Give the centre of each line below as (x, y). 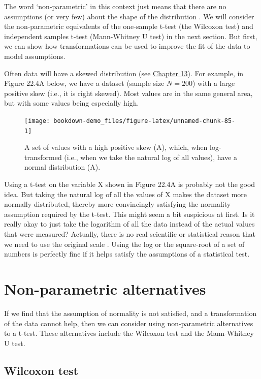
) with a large (214, 83)
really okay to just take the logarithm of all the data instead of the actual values (129, 224)
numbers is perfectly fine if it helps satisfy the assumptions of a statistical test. (127, 254)
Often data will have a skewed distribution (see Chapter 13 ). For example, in (124, 73)
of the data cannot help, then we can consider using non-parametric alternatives (129, 323)
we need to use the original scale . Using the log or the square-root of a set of (124, 244)
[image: (37, 121)
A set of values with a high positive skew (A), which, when (116, 147)
